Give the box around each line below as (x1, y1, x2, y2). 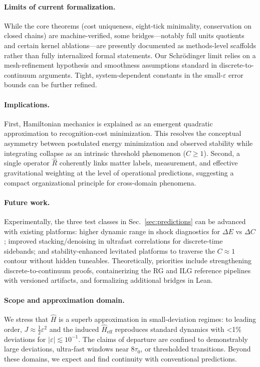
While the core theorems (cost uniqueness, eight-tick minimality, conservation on (4, 20, 251, 31)
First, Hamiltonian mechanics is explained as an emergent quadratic (4, 118, 213, 128)
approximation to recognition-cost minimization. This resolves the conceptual (4, 128, 241, 138)
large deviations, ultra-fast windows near (4, 343, 129, 354)
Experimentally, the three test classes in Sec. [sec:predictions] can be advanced (4, 216, 246, 226)
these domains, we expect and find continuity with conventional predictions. (4, 353, 237, 363)
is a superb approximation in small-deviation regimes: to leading (59, 314, 256, 324)
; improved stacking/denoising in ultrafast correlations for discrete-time (4, 236, 223, 246)
